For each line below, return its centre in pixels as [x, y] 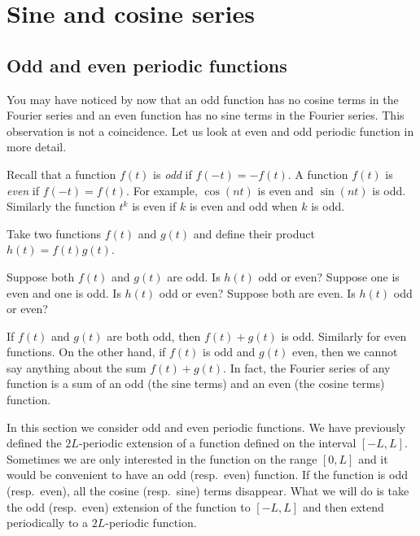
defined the [34, 443]
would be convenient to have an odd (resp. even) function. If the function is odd [207, 475]
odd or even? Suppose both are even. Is [257, 292]
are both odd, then [154, 336]
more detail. [37, 147]
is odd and [229, 352]
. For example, [162, 190]
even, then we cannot [345, 352]
